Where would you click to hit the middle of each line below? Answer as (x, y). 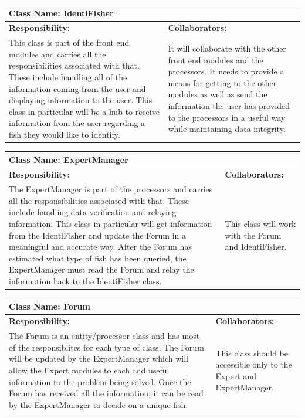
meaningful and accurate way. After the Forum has (100, 247)
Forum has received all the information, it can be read (106, 393)
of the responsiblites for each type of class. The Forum (106, 347)
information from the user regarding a (77, 123)
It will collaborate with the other (227, 48)
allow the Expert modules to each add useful (89, 370)
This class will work (260, 223)
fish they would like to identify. (65, 134)
